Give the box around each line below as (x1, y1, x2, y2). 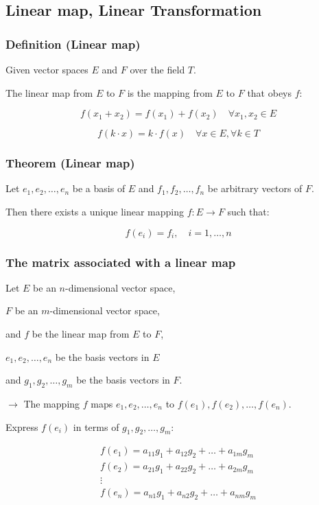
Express (5, 419, 38, 434)
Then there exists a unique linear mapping (5, 204, 185, 218)
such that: (227, 204, 270, 218)
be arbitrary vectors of (207, 181, 303, 196)
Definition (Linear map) (5, 35, 141, 52)
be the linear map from (32, 327, 130, 340)
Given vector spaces (5, 62, 88, 76)
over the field (130, 62, 185, 76)
